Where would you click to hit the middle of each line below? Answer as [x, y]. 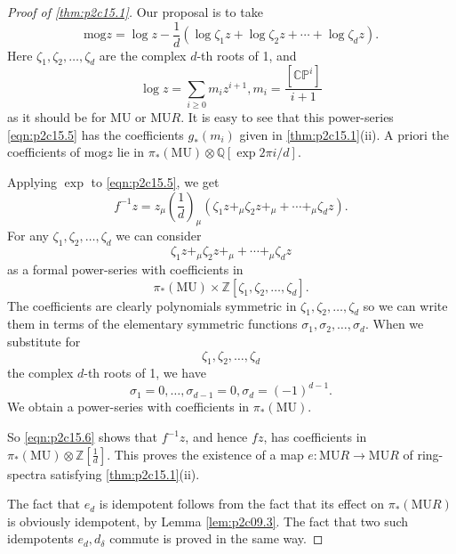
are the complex [143, 55]
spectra [27, 473]
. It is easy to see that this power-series [287, 117]
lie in [130, 152]
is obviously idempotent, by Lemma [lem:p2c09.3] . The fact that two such [208, 521]
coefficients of [44, 152]
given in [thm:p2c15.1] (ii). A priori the [344, 134]
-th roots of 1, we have [145, 373]
